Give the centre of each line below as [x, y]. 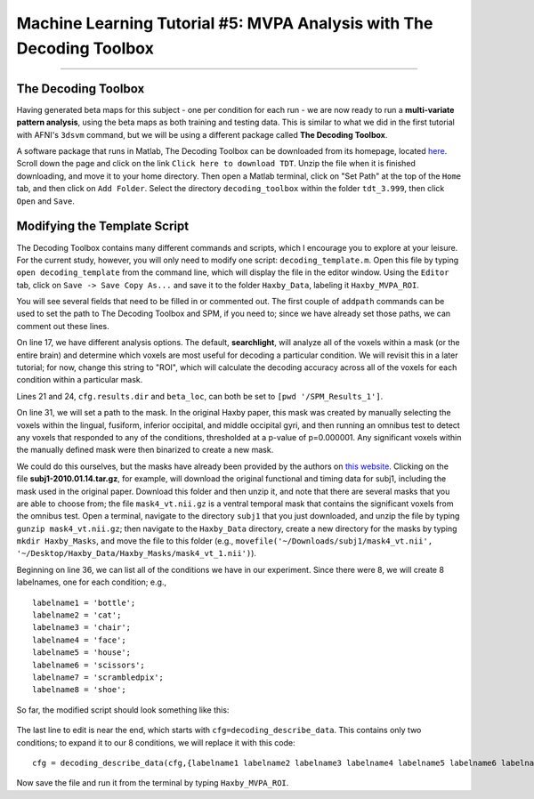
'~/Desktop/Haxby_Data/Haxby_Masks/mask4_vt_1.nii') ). [137, 553]
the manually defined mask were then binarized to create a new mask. [145, 450]
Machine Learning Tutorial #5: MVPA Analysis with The [225, 23]
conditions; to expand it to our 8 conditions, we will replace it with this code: [156, 742]
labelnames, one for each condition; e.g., [92, 582]
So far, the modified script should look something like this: [123, 710]
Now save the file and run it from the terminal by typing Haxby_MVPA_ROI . [153, 783]
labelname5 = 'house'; [82, 653]
